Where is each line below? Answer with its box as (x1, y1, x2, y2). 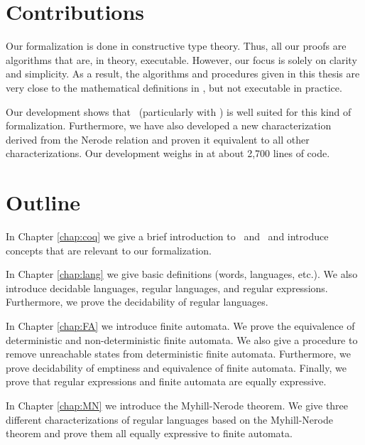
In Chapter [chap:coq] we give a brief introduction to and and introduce (6, 229, 329, 243)
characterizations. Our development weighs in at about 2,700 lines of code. (6, 146, 330, 161)
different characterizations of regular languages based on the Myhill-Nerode (6, 412, 333, 427)
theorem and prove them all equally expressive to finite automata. (6, 426, 293, 441)
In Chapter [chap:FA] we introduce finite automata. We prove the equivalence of (6, 318, 355, 333)
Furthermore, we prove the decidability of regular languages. (6, 294, 268, 309)
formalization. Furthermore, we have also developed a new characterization (6, 118, 332, 133)
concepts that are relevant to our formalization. (6, 242, 212, 257)
